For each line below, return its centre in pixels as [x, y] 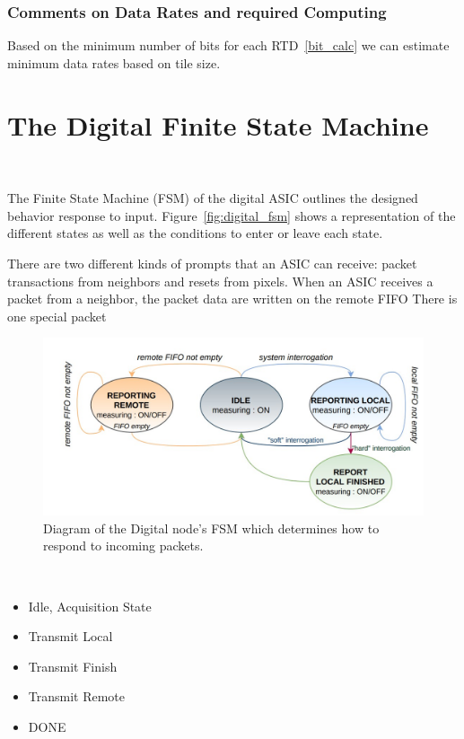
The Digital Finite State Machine [218, 124]
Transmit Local [70, 636]
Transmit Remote [77, 696]
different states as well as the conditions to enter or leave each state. [195, 233]
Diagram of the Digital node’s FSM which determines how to [211, 528]
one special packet [57, 316]
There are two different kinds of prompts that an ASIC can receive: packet [212, 263]
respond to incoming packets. [123, 545]
